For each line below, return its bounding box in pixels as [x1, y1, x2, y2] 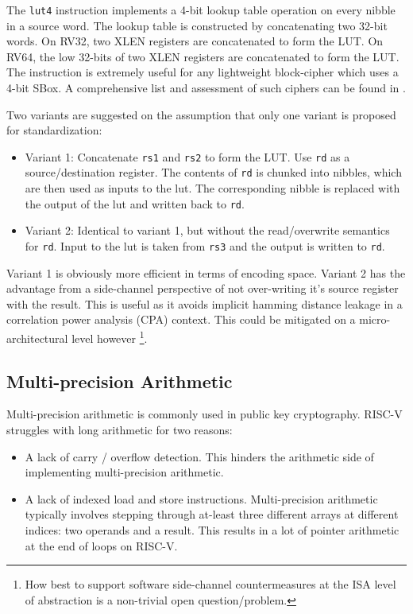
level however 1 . [71, 328, 148, 346]
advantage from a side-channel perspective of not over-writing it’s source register [6, 280, 399, 297]
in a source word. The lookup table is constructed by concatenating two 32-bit [6, 17, 388, 33]
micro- [359, 311, 391, 328]
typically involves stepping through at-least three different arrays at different [25, 506, 399, 523]
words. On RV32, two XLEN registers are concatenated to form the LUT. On [6, 33, 384, 49]
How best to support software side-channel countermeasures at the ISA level [25, 576, 396, 593]
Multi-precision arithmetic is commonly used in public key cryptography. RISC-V [6, 406, 403, 422]
